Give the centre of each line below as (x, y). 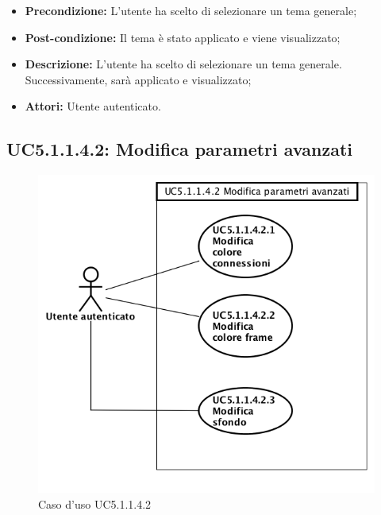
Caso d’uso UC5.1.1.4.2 (95, 503)
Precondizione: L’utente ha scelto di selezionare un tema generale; (191, 10)
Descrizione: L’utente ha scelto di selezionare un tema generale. (183, 64)
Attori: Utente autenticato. (93, 106)
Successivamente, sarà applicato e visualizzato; (138, 79)
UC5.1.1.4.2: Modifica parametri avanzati (179, 149)
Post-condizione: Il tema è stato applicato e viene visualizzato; (183, 37)
